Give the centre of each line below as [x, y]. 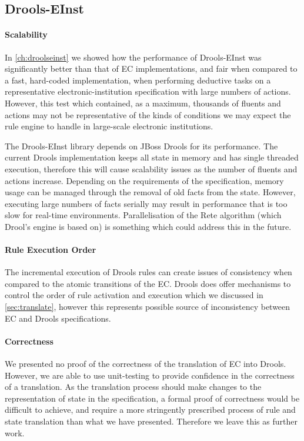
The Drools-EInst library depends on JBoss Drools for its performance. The [141, 146]
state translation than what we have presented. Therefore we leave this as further [151, 421]
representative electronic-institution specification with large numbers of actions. [148, 91]
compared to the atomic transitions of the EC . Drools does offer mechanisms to [148, 283]
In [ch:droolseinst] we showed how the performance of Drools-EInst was [133, 57]
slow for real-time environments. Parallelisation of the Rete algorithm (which [143, 215]
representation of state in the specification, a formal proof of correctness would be [152, 398]
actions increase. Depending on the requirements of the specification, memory [144, 180]
